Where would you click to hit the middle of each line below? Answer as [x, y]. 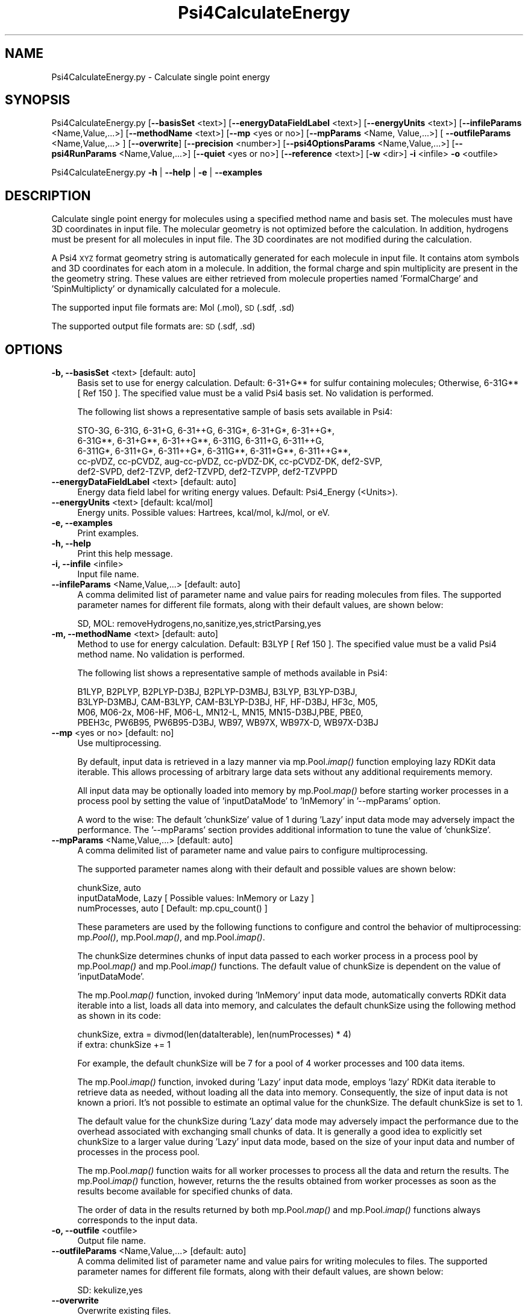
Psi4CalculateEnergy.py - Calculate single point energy [161, 77]
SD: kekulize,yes [110, 1290]
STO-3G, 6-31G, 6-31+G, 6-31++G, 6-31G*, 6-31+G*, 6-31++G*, [206, 431]
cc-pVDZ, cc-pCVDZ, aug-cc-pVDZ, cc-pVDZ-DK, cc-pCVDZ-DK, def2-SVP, [230, 461]
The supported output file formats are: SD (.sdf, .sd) [153, 326]
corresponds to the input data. [137, 1220]
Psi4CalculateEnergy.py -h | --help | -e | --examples [157, 173]
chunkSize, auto [109, 888]
